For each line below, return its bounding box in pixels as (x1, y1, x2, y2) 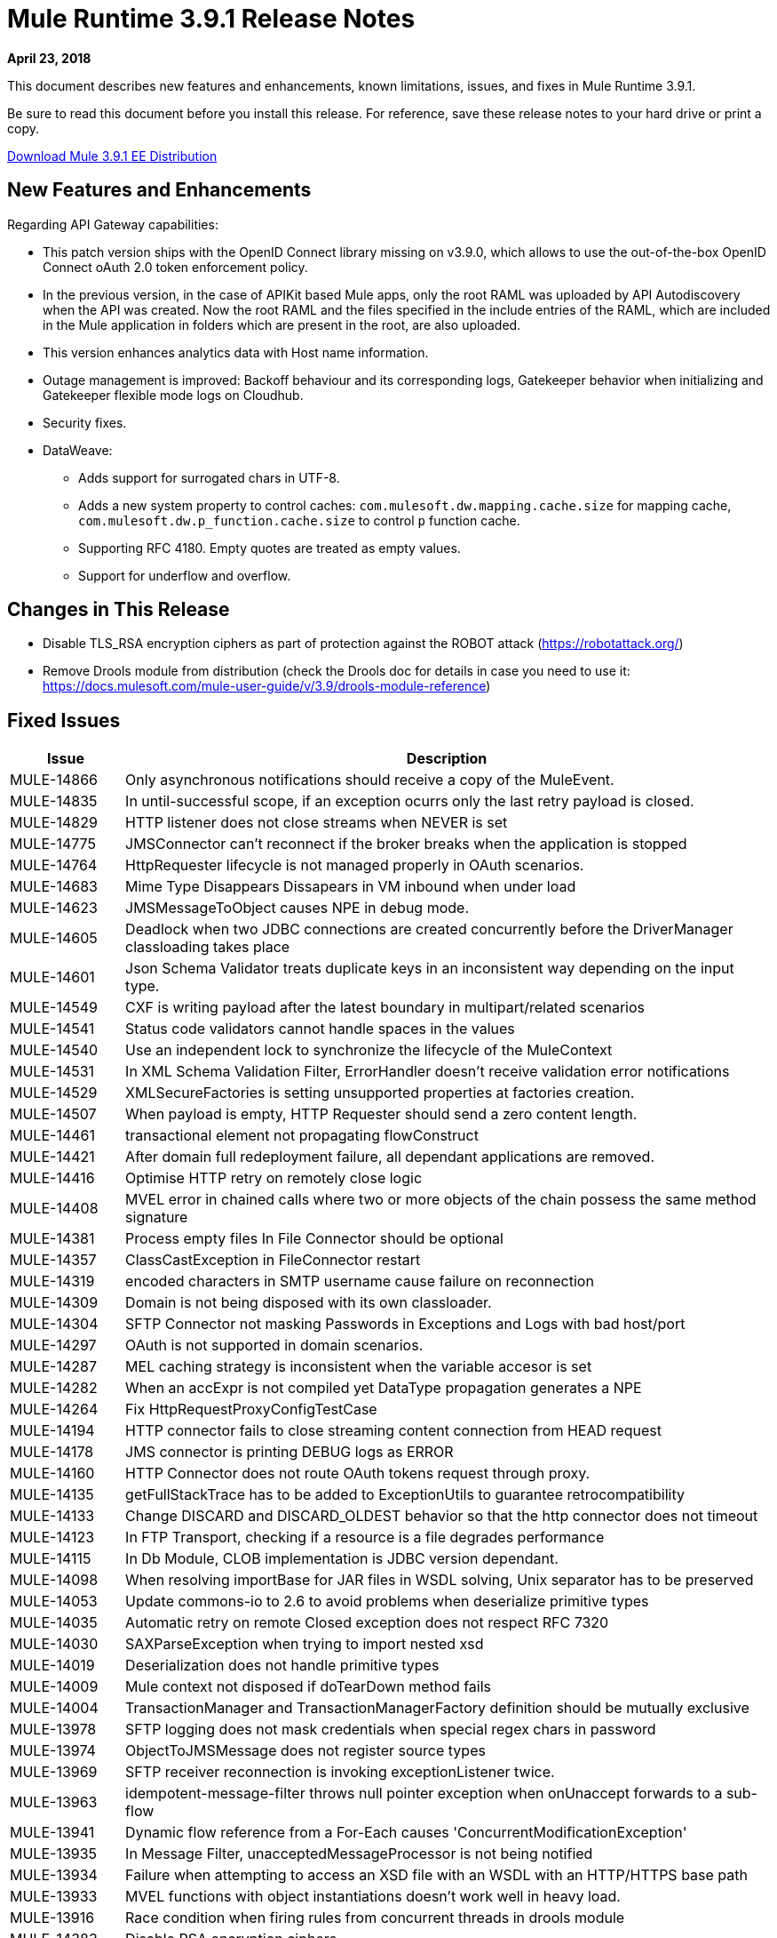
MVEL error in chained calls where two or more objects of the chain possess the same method (125, 1190, 757, 1209)
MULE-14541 (10, 1020, 95, 1038)
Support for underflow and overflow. (78, 567, 291, 583)
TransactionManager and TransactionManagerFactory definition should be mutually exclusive (125, 1699, 749, 1718)
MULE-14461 (10, 1126, 95, 1145)
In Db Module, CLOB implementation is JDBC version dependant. (125, 1550, 559, 1568)
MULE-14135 (10, 1486, 94, 1504)
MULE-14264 (10, 1400, 99, 1419)
